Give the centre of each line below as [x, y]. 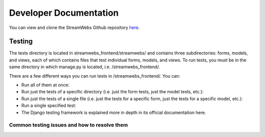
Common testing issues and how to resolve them [68, 125]
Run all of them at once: [45, 85]
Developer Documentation [64, 13]
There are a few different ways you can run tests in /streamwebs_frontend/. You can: [95, 76]
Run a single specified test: [49, 106]
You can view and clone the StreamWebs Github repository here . [74, 27]
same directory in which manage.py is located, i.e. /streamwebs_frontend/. [85, 67]
